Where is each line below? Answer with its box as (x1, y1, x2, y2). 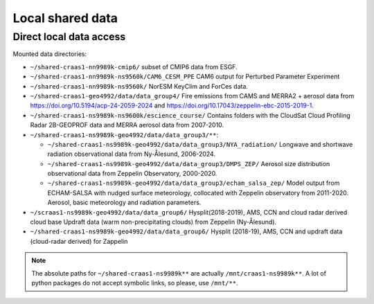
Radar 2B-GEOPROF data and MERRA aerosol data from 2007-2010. (30, 121, 224, 129)
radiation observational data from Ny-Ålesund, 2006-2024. (47, 150, 216, 159)
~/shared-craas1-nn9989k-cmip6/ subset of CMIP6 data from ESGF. (30, 62, 238, 71)
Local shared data (12, 10, 118, 26)
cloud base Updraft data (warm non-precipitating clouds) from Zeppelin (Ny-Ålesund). (30, 218, 277, 226)
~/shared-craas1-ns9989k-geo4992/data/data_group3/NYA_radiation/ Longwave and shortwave (47, 140, 353, 148)
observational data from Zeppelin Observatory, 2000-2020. (47, 170, 217, 178)
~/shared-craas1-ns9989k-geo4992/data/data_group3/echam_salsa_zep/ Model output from (47, 179, 340, 187)
